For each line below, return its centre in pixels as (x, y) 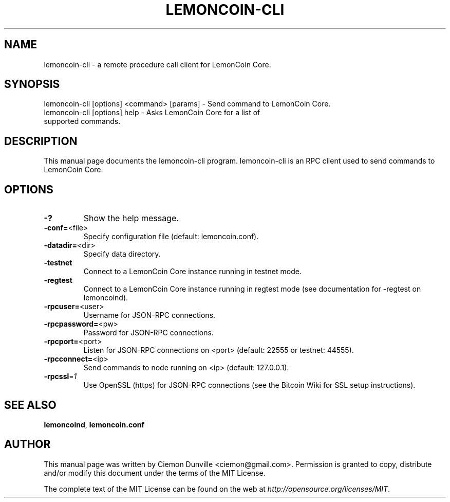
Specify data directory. (122, 254)
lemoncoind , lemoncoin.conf (94, 424)
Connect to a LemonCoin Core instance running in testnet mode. (192, 272)
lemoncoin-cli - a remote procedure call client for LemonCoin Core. (157, 64)
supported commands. (82, 121)
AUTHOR (27, 444)
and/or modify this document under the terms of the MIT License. (155, 473)
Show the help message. (131, 218)
